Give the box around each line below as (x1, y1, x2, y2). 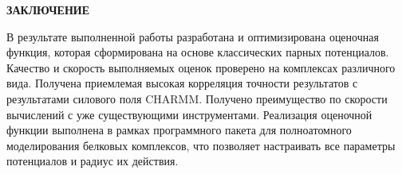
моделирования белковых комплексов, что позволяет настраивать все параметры (6, 137, 396, 153)
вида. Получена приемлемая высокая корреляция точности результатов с (6, 75, 358, 91)
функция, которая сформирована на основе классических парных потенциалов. (6, 44, 389, 60)
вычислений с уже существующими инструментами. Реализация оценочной (6, 106, 372, 122)
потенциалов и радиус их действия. (6, 153, 179, 169)
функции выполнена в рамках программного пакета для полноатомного (6, 122, 352, 138)
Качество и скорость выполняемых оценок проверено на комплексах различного (6, 59, 396, 75)
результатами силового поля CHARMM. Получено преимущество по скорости (6, 90, 388, 106)
